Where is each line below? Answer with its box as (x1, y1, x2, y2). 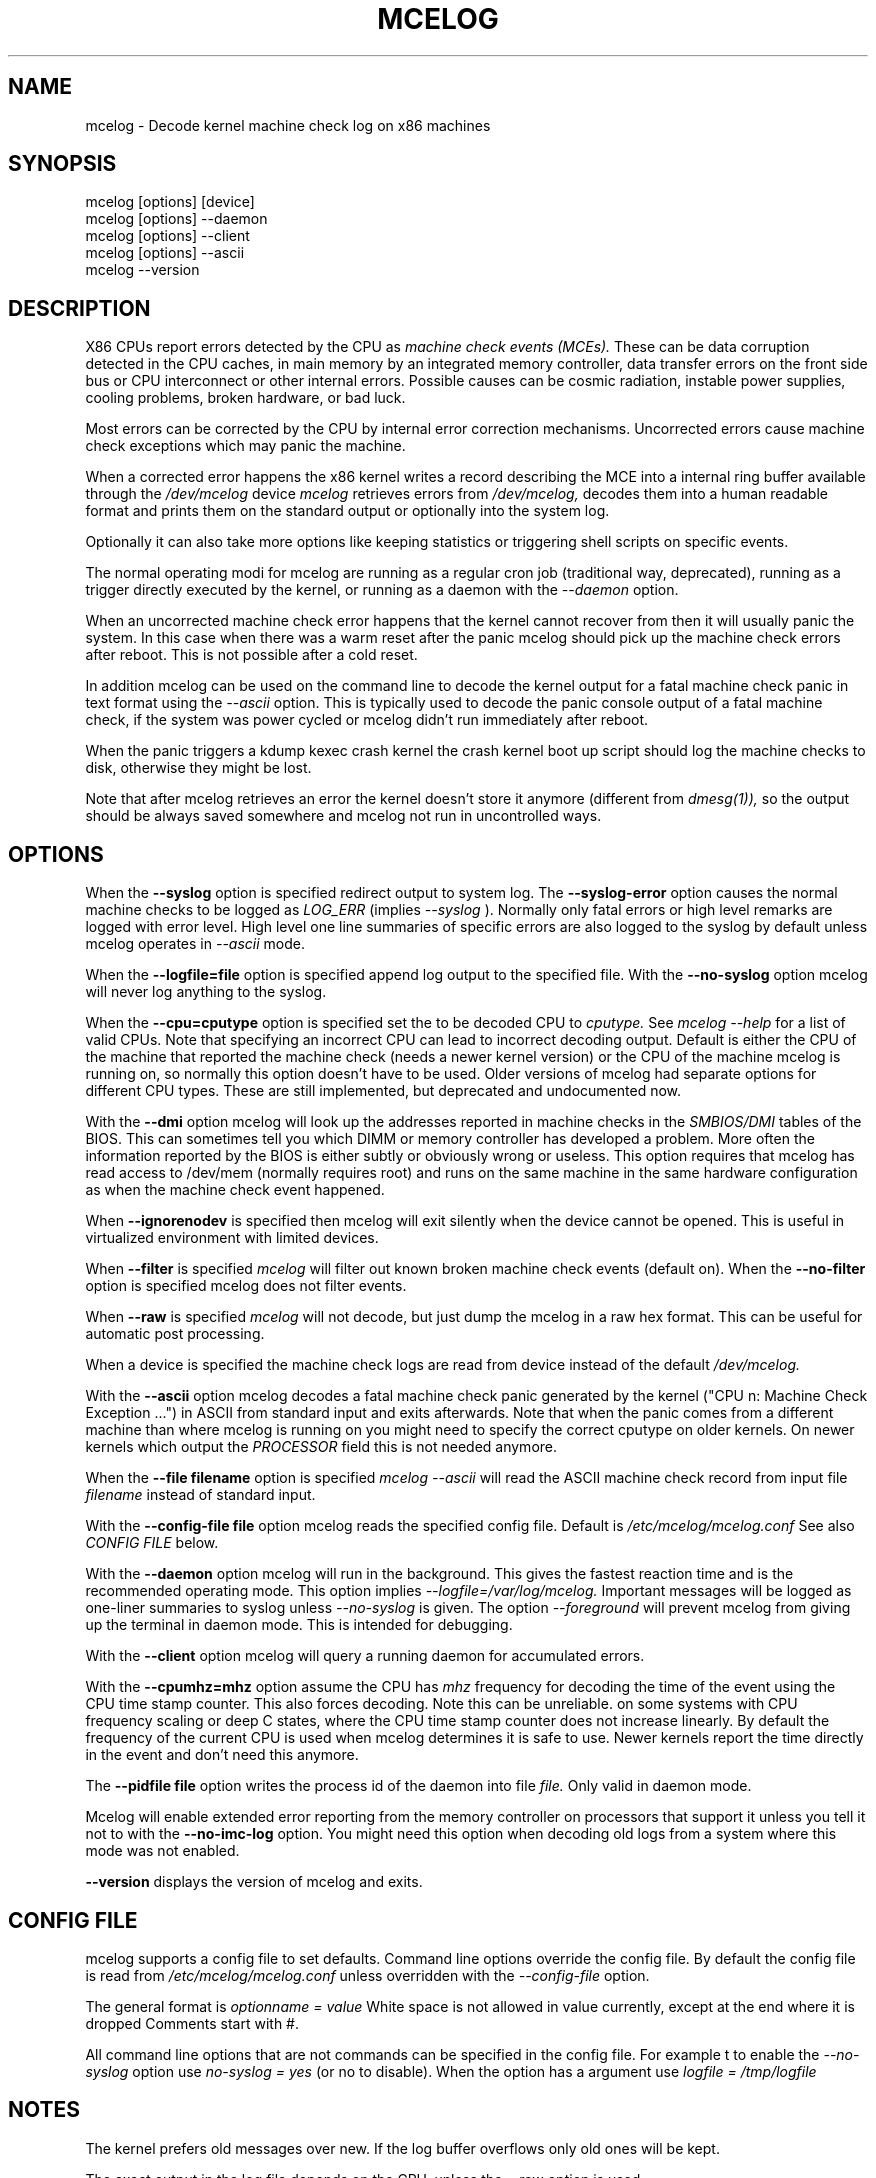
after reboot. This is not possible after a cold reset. (85, 646, 418, 664)
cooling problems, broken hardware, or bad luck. (85, 389, 406, 407)
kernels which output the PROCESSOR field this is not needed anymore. (85, 1438, 558, 1456)
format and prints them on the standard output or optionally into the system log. (85, 502, 610, 520)
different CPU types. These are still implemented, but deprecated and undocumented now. (85, 1082, 682, 1100)
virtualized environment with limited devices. (85, 1229, 379, 1247)
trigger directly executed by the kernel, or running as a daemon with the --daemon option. (85, 581, 679, 599)
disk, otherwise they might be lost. (85, 759, 312, 777)
